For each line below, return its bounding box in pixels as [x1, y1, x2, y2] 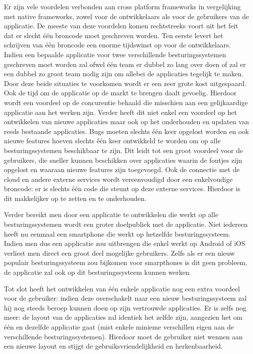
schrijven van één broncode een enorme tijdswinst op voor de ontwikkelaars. [4, 40, 231, 50]
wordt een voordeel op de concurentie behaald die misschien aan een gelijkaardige [4, 97, 248, 107]
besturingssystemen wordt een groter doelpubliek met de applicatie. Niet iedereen [4, 219, 248, 229]
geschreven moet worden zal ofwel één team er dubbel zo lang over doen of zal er [4, 59, 246, 69]
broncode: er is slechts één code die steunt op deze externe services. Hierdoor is [4, 183, 241, 194]
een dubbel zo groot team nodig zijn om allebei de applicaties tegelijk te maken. [4, 68, 244, 79]
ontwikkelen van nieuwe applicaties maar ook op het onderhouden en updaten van [4, 116, 249, 127]
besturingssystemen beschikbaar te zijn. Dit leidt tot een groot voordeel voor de [4, 145, 243, 155]
